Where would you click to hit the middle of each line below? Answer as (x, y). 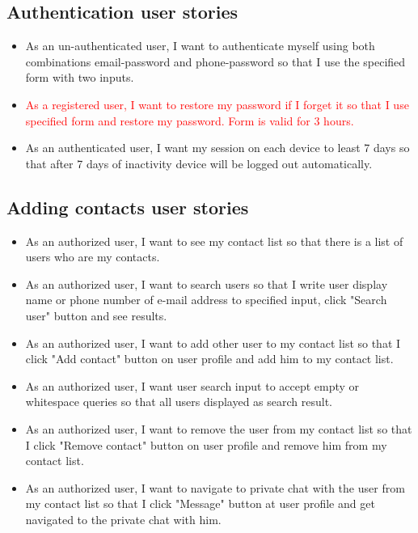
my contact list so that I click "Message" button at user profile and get (200, 503)
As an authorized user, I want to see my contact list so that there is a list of (214, 241)
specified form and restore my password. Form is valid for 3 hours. (190, 120)
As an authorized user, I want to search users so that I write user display (207, 283)
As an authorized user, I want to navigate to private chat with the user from (215, 487)
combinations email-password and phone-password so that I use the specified (215, 61)
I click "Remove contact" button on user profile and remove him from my (206, 444)
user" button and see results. (96, 315)
